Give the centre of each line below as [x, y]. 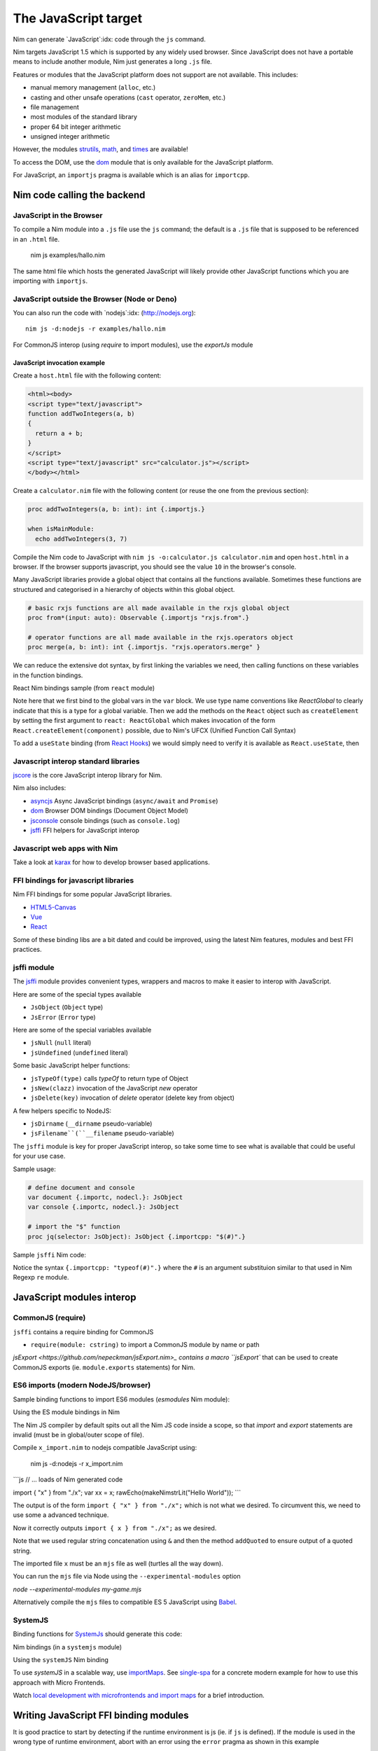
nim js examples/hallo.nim [68, 255]
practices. [27, 950]
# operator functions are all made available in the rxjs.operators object [161, 637]
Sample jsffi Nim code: [50, 1254]
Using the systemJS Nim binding [61, 1660]
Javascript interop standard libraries [76, 761]
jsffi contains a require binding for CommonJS [83, 1331]
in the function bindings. [48, 675]
